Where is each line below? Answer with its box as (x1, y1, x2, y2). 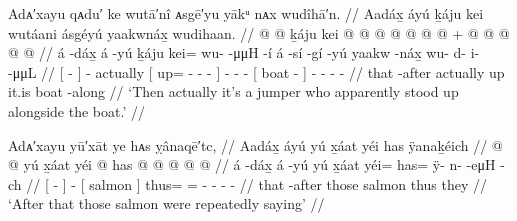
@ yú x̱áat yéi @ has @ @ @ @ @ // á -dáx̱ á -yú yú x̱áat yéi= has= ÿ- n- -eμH (8, 154, 496, 175)
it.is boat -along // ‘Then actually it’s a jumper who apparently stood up (8, 81, 459, 102)
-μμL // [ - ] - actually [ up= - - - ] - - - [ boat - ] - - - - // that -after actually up (8, 61, 505, 82)
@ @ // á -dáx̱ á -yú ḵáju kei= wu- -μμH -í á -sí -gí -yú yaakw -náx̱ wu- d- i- (8, 42, 480, 63)
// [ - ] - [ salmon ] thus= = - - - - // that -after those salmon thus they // (26, 173, 488, 194)
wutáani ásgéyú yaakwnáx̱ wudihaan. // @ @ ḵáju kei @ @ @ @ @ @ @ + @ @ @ (8, 22, 510, 43)
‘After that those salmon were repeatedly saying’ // (8, 193, 325, 214)
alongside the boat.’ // (8, 100, 145, 121)
